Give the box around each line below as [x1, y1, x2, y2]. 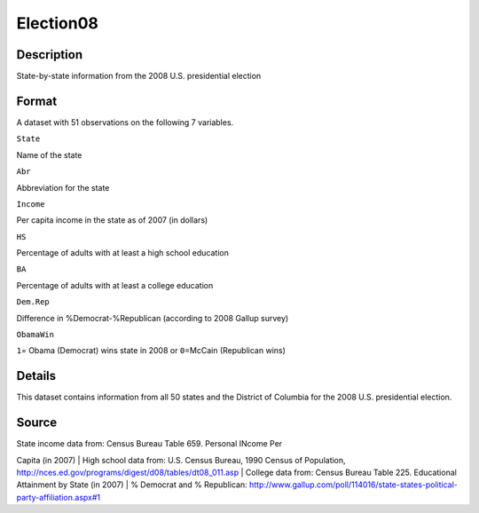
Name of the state [16, 149, 82, 160]
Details [16, 368, 57, 383]
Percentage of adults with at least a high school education [16, 248, 230, 258]
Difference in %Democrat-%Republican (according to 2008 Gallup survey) [16, 312, 289, 323]
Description [16, 47, 83, 62]
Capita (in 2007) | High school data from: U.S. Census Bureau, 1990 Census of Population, [16, 454, 346, 465]
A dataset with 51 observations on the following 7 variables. [16, 116, 234, 128]
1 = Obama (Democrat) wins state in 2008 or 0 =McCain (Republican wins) [16, 345, 286, 356]
